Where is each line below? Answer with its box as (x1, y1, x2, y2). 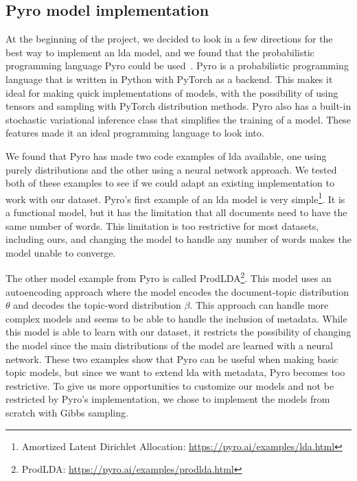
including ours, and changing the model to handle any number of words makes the (5, 232, 352, 246)
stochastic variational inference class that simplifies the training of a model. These (5, 112, 352, 126)
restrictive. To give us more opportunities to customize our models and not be (5, 378, 334, 392)
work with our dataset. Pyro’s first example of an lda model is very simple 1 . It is (5, 189, 345, 206)
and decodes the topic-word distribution (13, 298, 181, 312)
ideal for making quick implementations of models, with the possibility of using (5, 85, 338, 99)
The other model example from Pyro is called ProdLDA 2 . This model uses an (5, 269, 332, 285)
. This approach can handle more (189, 298, 329, 312)
